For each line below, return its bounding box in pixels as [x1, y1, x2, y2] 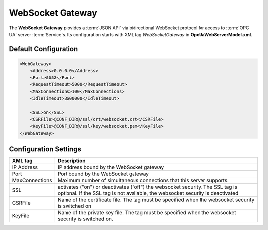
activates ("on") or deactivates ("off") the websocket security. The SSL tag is [57, 184, 238, 191]
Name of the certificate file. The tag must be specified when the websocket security [57, 196, 255, 203]
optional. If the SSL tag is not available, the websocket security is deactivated [57, 190, 239, 197]
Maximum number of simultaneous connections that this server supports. [57, 177, 229, 184]
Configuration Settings [9, 145, 82, 153]
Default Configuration [9, 45, 78, 53]
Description [57, 157, 86, 164]
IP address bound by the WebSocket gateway [57, 164, 164, 171]
